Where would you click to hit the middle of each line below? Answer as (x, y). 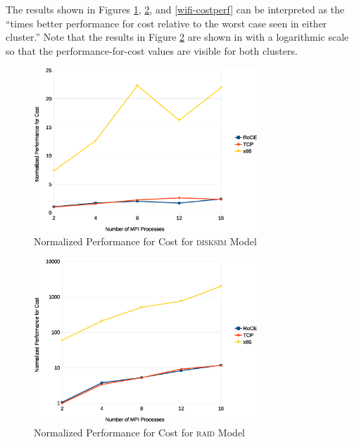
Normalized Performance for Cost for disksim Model (145, 241)
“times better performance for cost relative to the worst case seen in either (166, 23)
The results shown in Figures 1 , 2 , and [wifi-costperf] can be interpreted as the (175, 9)
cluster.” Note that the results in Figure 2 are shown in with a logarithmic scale (177, 37)
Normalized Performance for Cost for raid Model (139, 432)
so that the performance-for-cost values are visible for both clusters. (152, 50)
